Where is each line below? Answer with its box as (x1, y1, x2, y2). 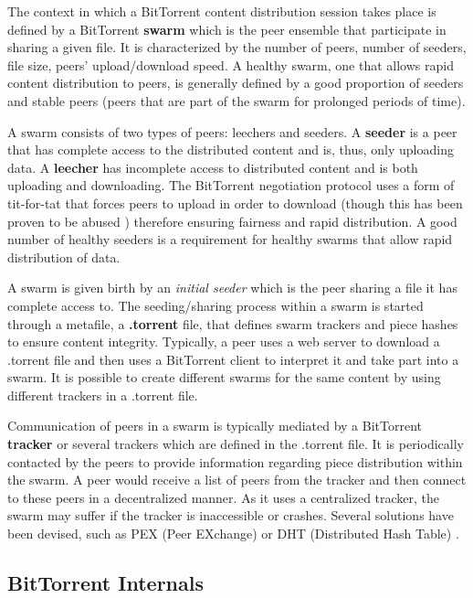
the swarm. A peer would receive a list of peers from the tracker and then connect (7, 470, 467, 489)
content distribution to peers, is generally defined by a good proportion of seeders (7, 73, 464, 92)
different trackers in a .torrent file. (7, 385, 198, 404)
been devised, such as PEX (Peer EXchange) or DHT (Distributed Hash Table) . (7, 524, 459, 543)
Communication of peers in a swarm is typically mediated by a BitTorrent (7, 416, 423, 435)
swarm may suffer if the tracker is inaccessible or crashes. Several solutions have (7, 506, 454, 525)
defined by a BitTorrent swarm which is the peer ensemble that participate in (7, 19, 447, 38)
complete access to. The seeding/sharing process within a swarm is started (7, 295, 424, 315)
